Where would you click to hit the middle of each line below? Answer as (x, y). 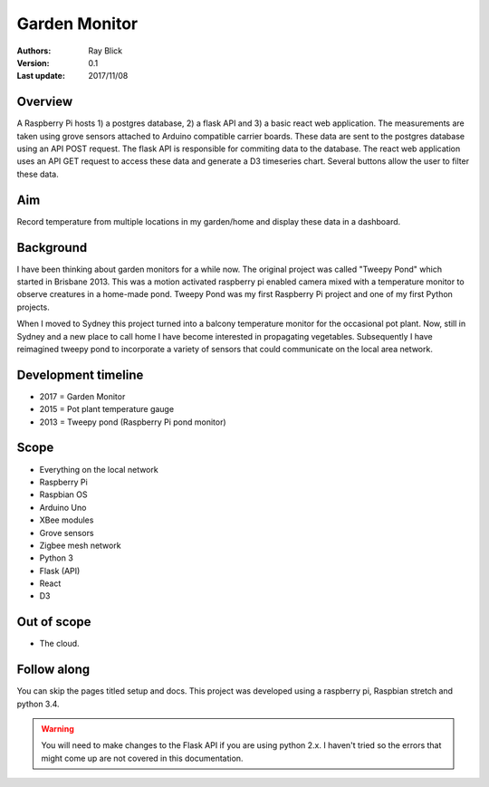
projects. (33, 307)
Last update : (41, 76)
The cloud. (60, 644)
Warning (58, 729)
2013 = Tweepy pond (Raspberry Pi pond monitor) (133, 422)
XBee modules (67, 520)
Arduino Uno (63, 507)
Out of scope (54, 622)
